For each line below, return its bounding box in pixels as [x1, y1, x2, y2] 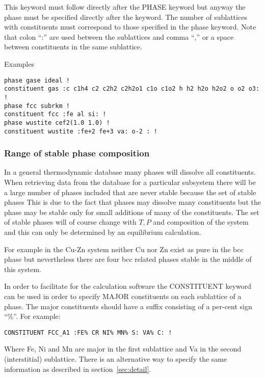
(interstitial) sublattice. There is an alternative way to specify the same [4, 353, 227, 364]
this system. [4, 263, 41, 274]
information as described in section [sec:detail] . [4, 363, 151, 374]
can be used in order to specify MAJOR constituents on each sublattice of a [4, 290, 242, 301]
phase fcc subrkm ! [4, 102, 70, 110]
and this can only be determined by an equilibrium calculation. [4, 226, 201, 237]
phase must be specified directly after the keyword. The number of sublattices [4, 11, 247, 22]
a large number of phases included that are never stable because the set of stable [4, 186, 256, 197]
